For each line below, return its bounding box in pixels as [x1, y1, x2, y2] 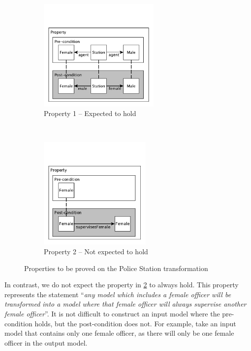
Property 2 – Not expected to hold [44, 246, 148, 257]
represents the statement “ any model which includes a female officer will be [4, 289, 231, 299]
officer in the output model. [4, 337, 88, 348]
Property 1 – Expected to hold [44, 108, 136, 118]
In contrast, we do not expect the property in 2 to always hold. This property [4, 279, 239, 290]
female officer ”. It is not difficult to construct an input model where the [4, 309, 220, 319]
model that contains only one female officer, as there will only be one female [4, 328, 234, 338]
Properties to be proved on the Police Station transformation [24, 263, 208, 273]
